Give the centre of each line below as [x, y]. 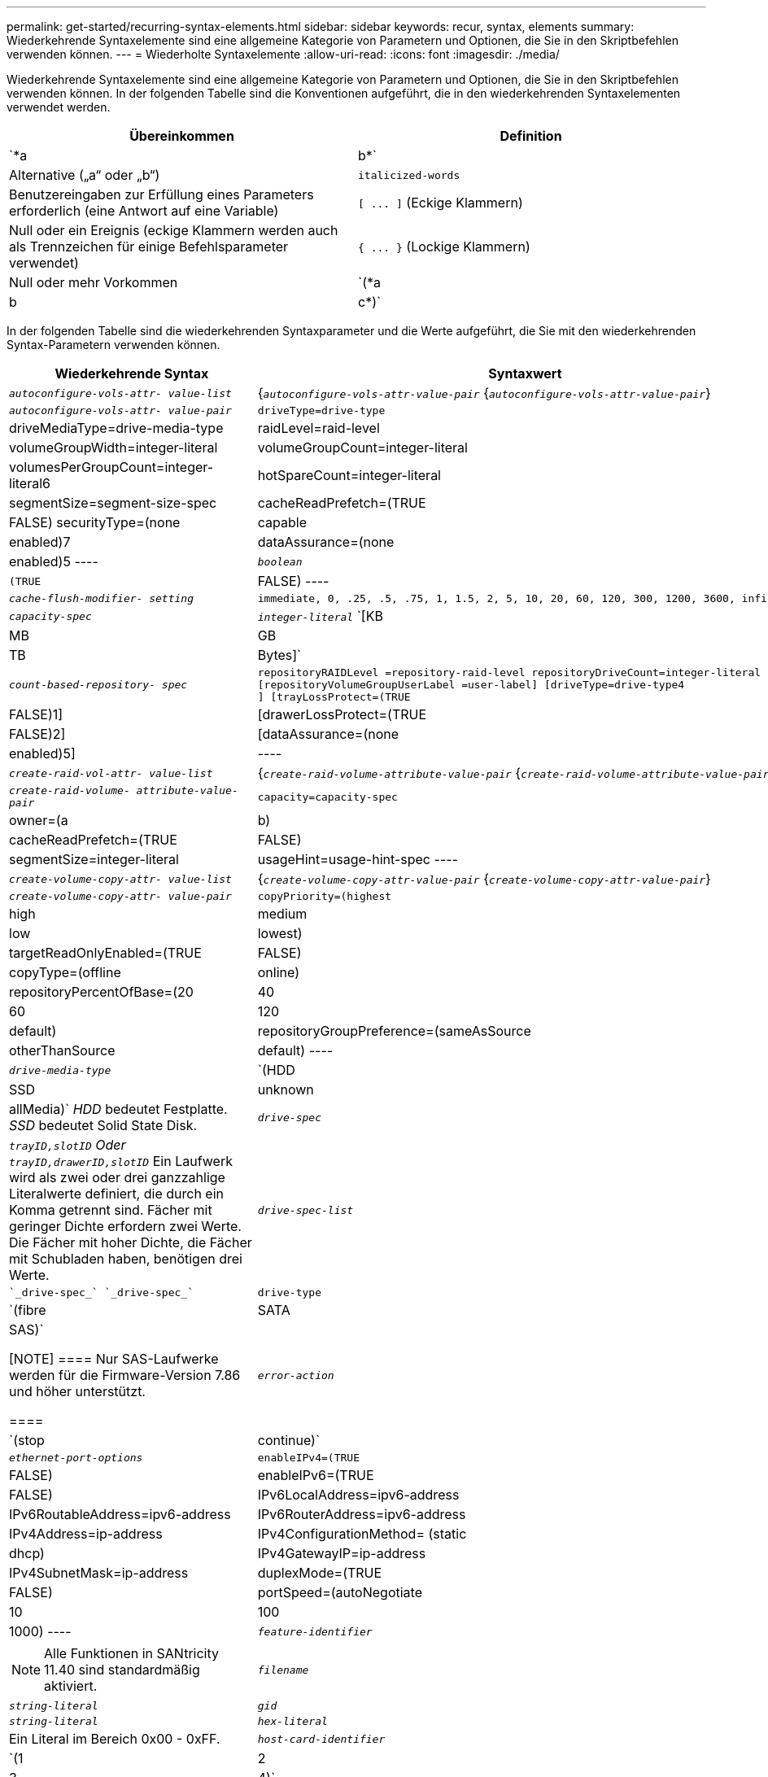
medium [282, 914]
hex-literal [292, 1721]
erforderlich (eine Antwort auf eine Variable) [144, 211]
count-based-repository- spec [98, 685]
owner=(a [39, 820]
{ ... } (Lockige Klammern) [444, 247]
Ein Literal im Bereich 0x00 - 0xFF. [115, 1739]
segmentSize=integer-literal [94, 859]
